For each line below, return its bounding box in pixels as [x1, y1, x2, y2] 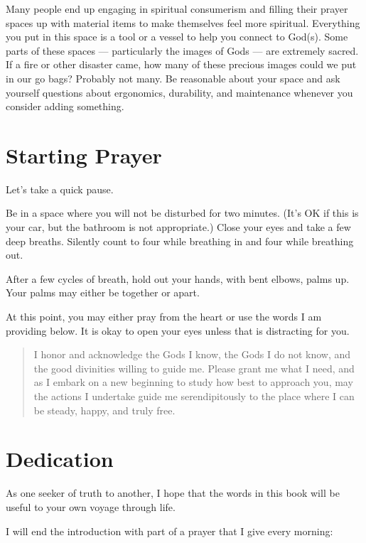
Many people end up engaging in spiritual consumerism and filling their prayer [6, 1, 348, 16]
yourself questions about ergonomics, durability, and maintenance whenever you [6, 85, 353, 100]
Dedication [6, 444, 114, 473]
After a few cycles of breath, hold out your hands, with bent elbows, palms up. [6, 271, 350, 286]
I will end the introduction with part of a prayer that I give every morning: [6, 523, 333, 538]
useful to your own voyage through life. [6, 499, 176, 514]
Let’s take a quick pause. [6, 181, 114, 196]
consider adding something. [6, 99, 124, 114]
